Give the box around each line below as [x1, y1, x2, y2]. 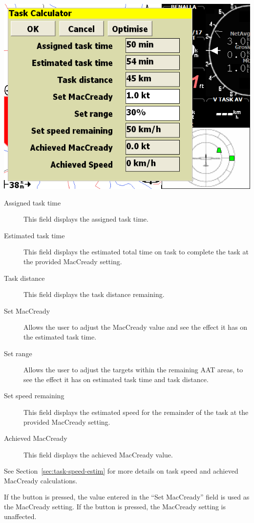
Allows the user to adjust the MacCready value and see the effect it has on [23, 322, 248, 332]
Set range [4, 348, 32, 358]
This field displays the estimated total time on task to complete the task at [23, 247, 249, 257]
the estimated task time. [23, 331, 97, 341]
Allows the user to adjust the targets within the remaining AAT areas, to [23, 364, 243, 375]
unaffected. [4, 511, 37, 521]
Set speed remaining [4, 390, 64, 401]
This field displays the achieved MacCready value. [23, 449, 173, 459]
